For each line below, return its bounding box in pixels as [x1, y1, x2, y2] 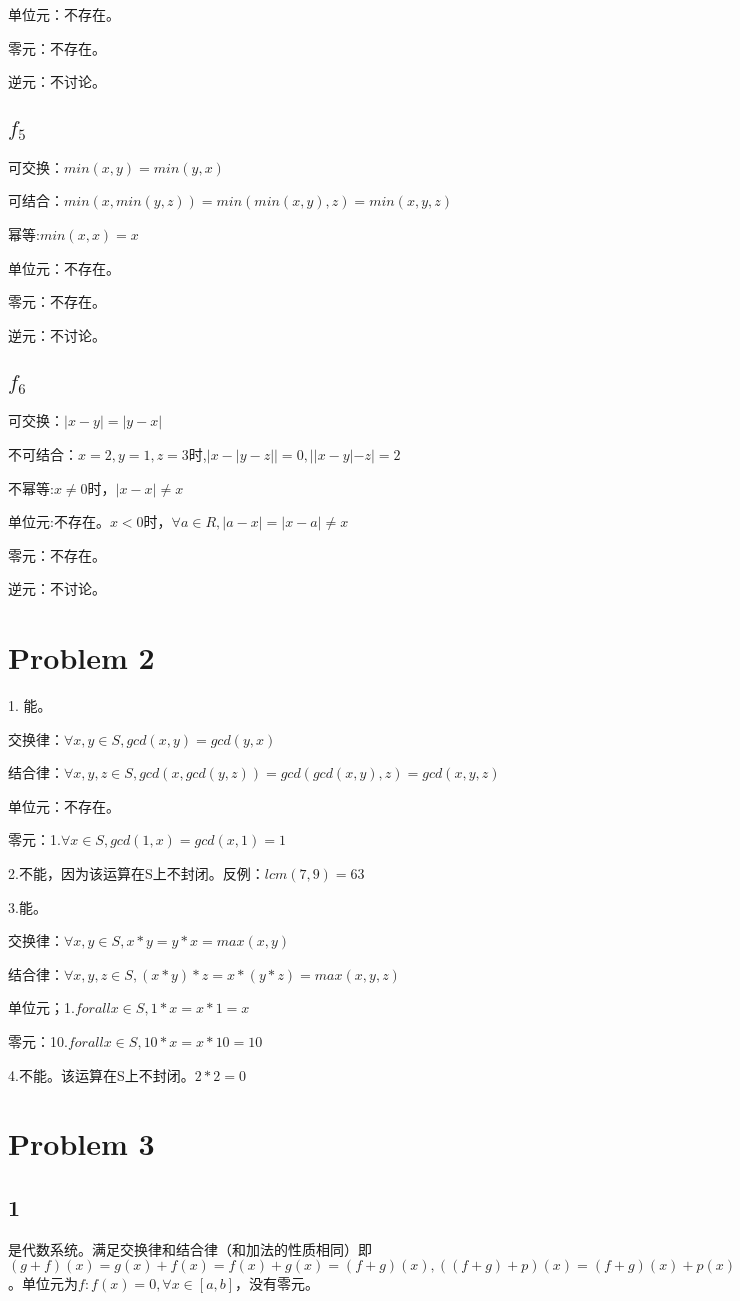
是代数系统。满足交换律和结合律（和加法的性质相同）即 [8, 1238, 372, 1259]
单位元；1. [8, 997, 75, 1018]
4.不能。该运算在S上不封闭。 [8, 1064, 195, 1085]
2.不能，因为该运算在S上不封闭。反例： [8, 862, 265, 883]
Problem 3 [8, 1123, 155, 1164]
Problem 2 [8, 637, 155, 678]
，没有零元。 [235, 1273, 320, 1294]
